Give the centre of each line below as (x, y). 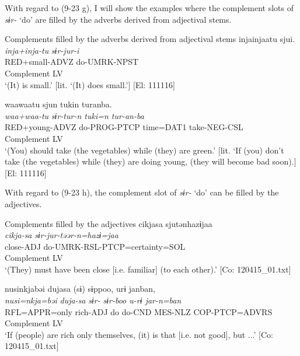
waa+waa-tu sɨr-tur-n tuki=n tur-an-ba (74, 115)
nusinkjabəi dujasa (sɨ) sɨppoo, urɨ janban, (80, 289)
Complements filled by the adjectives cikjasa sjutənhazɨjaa (109, 223)
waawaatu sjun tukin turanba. (58, 104)
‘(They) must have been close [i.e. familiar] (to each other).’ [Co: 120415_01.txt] (148, 269)
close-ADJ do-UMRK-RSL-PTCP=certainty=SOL (95, 246)
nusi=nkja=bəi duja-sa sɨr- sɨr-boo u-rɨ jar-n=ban (93, 300)
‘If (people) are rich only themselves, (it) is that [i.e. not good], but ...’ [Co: (139, 334)
